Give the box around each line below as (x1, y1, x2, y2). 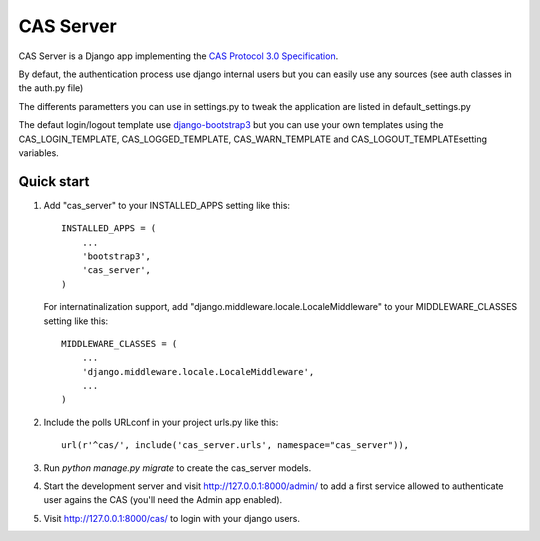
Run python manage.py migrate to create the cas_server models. (43, 461, 312, 474)
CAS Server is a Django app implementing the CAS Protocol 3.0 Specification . (18, 50, 339, 62)
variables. (18, 146, 59, 159)
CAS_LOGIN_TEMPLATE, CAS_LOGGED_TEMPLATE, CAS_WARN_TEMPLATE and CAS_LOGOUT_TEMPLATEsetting (18, 133, 488, 145)
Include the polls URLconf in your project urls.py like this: (43, 416, 279, 428)
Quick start (18, 173, 90, 190)
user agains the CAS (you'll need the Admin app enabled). (43, 494, 283, 506)
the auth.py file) (18, 82, 84, 94)
